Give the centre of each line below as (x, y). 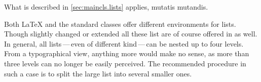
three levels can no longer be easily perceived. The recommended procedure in (125, 63)
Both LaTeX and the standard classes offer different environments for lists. (120, 24)
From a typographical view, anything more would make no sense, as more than (127, 53)
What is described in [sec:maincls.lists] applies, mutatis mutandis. (106, 7)
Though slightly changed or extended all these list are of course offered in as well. (131, 34)
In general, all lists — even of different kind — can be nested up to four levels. (124, 43)
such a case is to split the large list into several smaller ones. (98, 73)
